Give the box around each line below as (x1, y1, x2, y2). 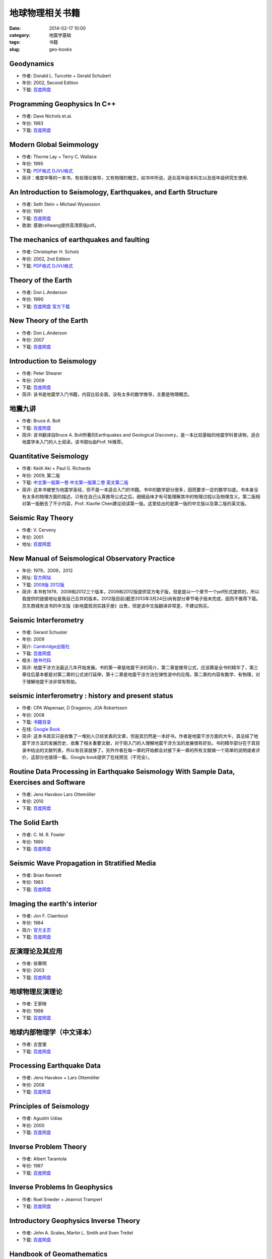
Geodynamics (9, 59, 54, 68)
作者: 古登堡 (22, 1041, 47, 1047)
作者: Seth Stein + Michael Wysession (22, 201, 101, 207)
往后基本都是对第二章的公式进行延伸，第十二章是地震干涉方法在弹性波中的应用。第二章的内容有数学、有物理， (26, 671, 256, 677)
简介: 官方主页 (22, 927, 51, 933)
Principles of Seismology (9, 1102, 90, 1110)
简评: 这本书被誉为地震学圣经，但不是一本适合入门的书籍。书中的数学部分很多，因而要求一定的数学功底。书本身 (22, 486, 254, 493)
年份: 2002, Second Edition (22, 80, 79, 86)
